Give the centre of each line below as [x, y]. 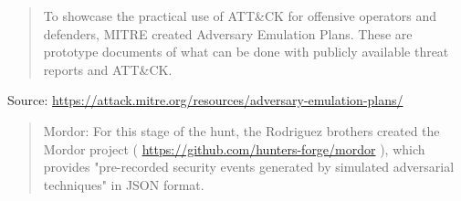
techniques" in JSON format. [124, 184]
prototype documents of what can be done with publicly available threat [246, 52]
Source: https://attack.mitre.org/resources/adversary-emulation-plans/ [205, 100]
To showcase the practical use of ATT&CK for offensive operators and [240, 16]
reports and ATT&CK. [108, 69]
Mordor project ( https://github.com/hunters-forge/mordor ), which [234, 148]
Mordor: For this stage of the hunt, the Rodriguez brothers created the [241, 130]
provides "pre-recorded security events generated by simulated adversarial [249, 167]
